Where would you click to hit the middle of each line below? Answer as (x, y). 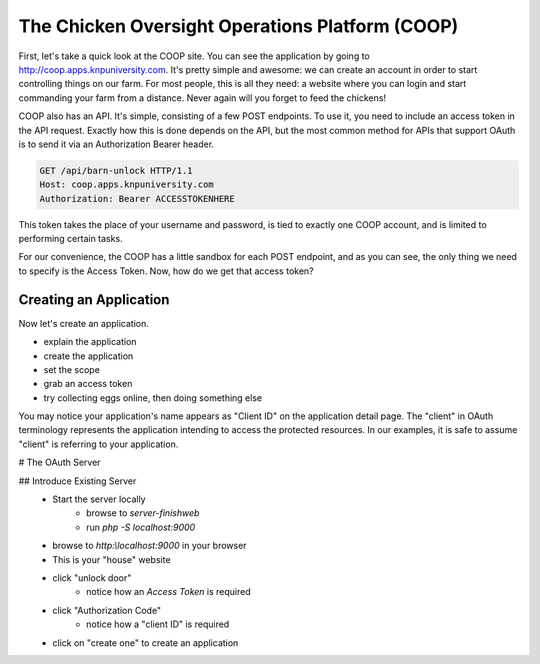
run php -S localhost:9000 (141, 527)
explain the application (90, 342)
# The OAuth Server (59, 462)
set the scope (71, 369)
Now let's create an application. (84, 323)
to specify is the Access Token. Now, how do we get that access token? (166, 271)
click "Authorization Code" (107, 610)
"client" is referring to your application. (98, 444)
